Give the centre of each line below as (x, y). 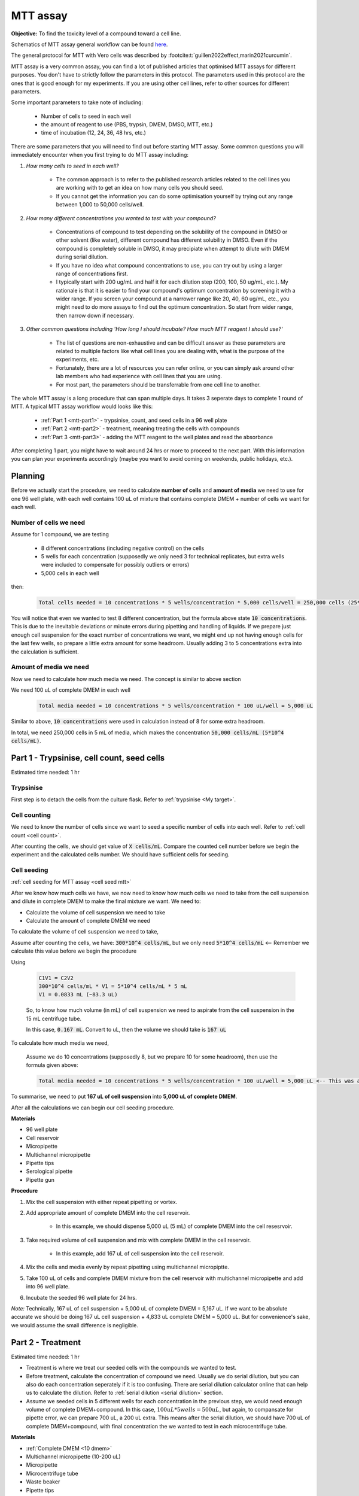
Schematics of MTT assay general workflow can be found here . (89, 44)
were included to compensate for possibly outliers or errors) (115, 565)
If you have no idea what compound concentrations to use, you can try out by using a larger (169, 265)
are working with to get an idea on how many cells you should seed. (140, 188)
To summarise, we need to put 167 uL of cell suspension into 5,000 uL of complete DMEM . (124, 1097)
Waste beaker (43, 1482)
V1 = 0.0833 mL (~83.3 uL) (78, 995)
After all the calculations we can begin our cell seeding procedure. (93, 1108)
